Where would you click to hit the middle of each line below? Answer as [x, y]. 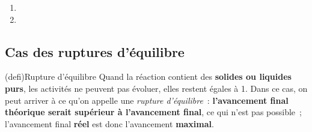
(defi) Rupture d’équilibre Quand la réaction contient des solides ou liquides [148, 76]
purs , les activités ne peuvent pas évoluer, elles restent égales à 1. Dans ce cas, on [156, 88]
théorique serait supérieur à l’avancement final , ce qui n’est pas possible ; [153, 112]
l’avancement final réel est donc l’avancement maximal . [109, 123]
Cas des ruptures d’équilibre [95, 51]
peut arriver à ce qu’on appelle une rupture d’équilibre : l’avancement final [147, 100]
